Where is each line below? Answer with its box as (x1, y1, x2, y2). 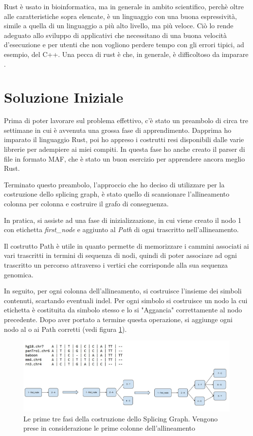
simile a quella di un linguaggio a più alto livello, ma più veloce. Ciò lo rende (4, 20, 234, 31)
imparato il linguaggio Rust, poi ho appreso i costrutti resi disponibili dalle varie (4, 134, 244, 145)
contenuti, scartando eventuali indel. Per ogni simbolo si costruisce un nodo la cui (4, 295, 248, 305)
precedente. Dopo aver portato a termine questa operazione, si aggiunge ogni (4, 314, 233, 324)
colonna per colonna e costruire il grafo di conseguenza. (4, 199, 169, 209)
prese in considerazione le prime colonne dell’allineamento (23, 423, 195, 433)
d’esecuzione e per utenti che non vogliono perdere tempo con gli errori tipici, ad (4, 39, 244, 50)
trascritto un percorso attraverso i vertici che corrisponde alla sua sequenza (4, 260, 228, 270)
